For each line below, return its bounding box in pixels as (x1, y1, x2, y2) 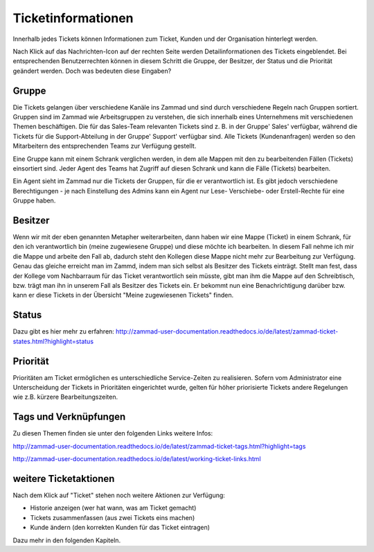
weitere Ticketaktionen (12, 472, 115, 485)
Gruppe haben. (12, 196, 56, 205)
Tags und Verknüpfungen (12, 411, 126, 423)
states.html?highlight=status (12, 337, 93, 345)
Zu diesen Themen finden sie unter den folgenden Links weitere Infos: (12, 429, 213, 438)
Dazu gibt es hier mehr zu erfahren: (12, 327, 114, 336)
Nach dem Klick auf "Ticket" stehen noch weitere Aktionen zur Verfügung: (12, 491, 225, 499)
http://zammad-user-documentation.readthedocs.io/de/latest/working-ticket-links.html (12, 455, 261, 463)
